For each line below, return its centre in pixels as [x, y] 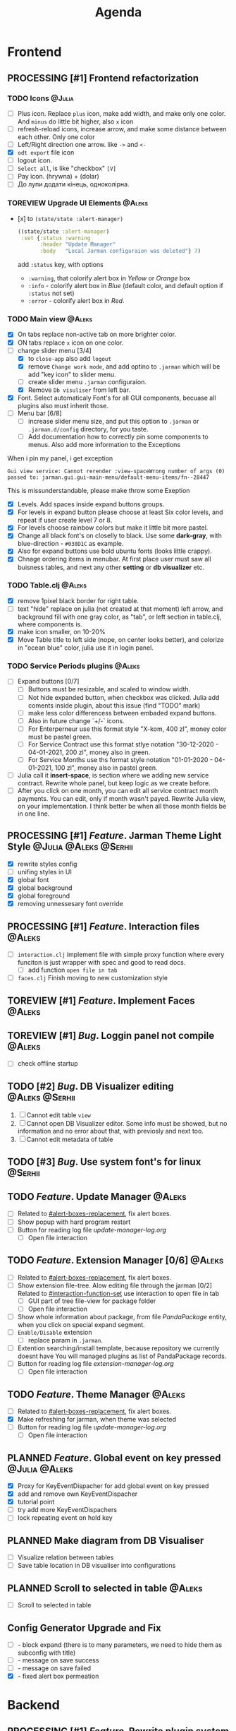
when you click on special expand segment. [81, 1324]
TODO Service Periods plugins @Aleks [74, 666]
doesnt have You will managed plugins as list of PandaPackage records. [122, 1356]
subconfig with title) [46, 1653]
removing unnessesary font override [70, 904]
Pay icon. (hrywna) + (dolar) [58, 177]
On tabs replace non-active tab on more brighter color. [97, 334]
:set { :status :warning [56, 238]
